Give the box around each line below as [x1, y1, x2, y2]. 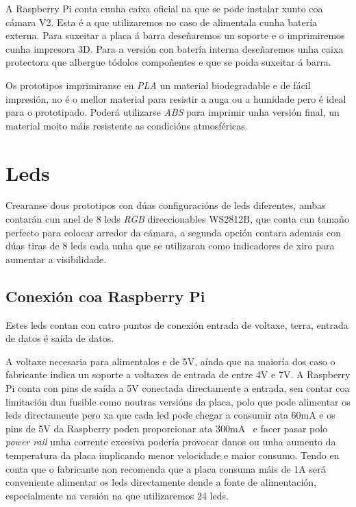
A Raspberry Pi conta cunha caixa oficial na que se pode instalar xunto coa [5, 1, 323, 15]
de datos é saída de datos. [5, 331, 114, 345]
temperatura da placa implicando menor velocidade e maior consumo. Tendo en [5, 447, 340, 462]
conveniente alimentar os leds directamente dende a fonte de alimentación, [5, 475, 317, 489]
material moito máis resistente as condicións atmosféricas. [5, 118, 248, 132]
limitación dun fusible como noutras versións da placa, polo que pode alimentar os [5, 394, 351, 408]
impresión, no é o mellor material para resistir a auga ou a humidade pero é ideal [5, 91, 346, 106]
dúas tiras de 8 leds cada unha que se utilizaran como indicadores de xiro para [5, 238, 335, 253]
